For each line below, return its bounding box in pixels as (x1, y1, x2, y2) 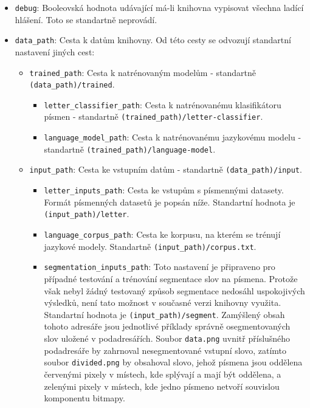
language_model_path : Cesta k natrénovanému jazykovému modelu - (44, 131, 301, 143)
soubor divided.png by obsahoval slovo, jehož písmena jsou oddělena (44, 356, 303, 368)
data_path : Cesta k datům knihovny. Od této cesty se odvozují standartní (15, 33, 291, 46)
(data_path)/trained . (29, 78, 115, 91)
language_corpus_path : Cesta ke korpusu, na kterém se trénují (44, 228, 281, 240)
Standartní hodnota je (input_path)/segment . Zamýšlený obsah (44, 308, 285, 320)
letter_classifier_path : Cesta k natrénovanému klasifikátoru (44, 98, 281, 111)
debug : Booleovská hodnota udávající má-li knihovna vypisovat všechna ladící (15, 1, 304, 13)
